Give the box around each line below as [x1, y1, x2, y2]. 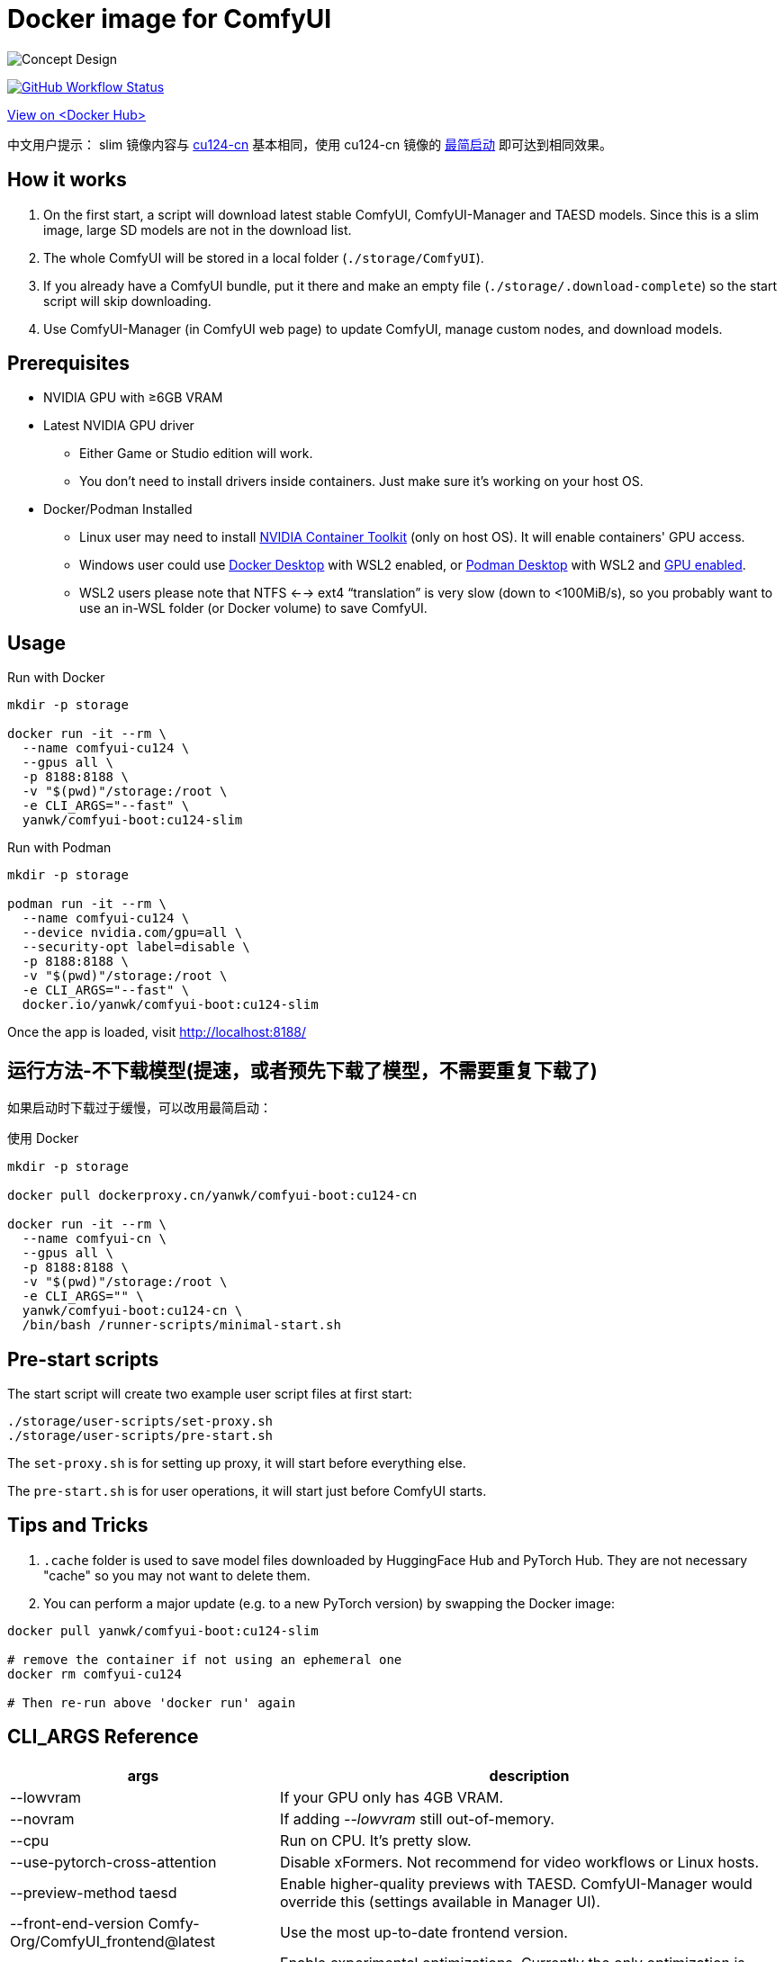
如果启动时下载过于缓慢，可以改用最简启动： [7, 1100, 272, 1116]
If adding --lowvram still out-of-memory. [280, 1809, 554, 1828]
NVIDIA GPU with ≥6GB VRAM [43, 390, 223, 406]
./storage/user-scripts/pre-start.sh [7, 1427, 274, 1443]
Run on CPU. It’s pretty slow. [280, 1831, 472, 1849]
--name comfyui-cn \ [22, 1231, 167, 1246]
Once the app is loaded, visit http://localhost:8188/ [7, 1024, 307, 1040]
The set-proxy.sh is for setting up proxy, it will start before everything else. [7, 1454, 466, 1471]
